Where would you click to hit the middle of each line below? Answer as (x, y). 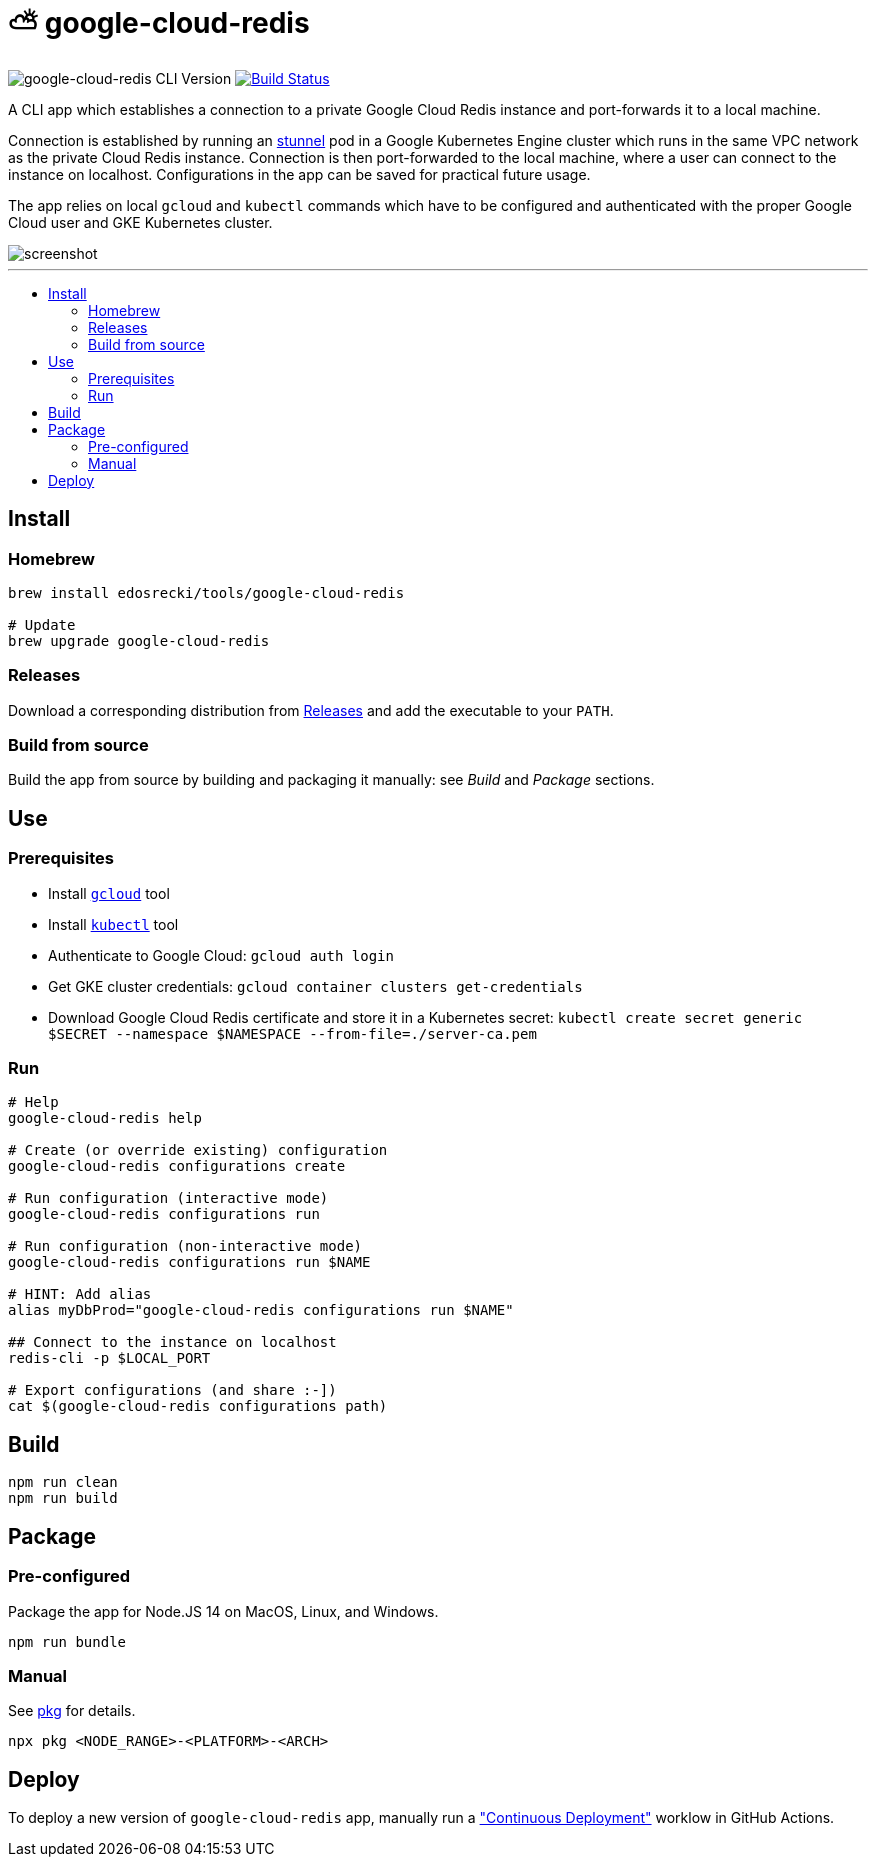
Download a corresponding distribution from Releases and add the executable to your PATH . (311, 710)
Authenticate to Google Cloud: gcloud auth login (221, 955)
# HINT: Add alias (80, 1294)
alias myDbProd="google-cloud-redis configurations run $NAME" (261, 1310)
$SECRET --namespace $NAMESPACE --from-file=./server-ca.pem (292, 1033)
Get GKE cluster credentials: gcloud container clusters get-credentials (315, 986)
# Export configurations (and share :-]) (172, 1390)
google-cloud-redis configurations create (177, 1166)
